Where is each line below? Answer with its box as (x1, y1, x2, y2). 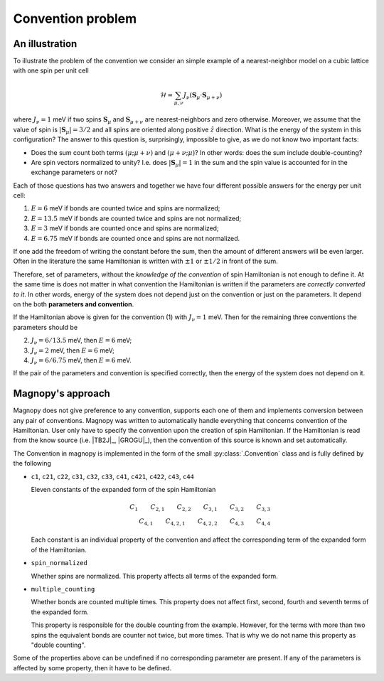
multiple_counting (31, 585, 95, 594)
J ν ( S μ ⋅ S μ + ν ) (183, 91, 223, 101)
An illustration (13, 38, 78, 50)
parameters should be (13, 323, 78, 331)
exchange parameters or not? (31, 168, 117, 177)
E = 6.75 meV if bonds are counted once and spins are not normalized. (31, 234, 240, 242)
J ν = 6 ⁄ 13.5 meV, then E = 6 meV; (31, 336, 132, 346)
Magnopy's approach (13, 387, 110, 400)
